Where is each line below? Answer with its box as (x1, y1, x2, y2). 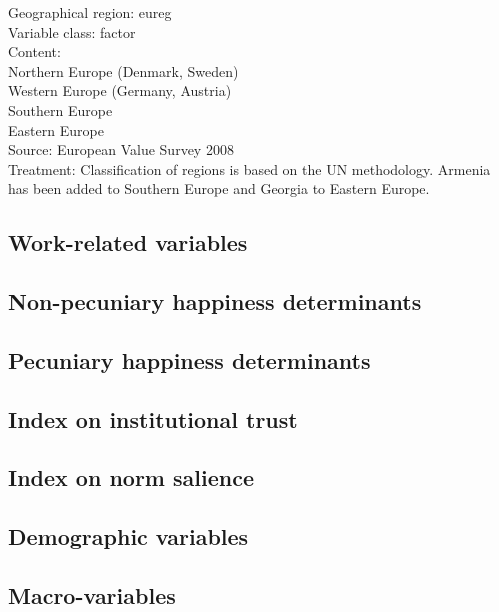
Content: (8, 41, 61, 62)
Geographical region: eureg (8, 2, 172, 22)
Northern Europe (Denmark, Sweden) (8, 60, 239, 81)
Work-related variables (8, 227, 248, 258)
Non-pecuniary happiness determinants (8, 286, 422, 317)
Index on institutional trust (8, 403, 298, 434)
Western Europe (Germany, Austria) (8, 80, 232, 101)
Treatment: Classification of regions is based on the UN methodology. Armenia (8, 158, 491, 179)
